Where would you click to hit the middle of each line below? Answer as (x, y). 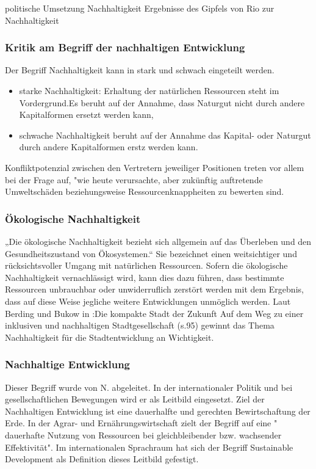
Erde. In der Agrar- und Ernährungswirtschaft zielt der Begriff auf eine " (141, 423)
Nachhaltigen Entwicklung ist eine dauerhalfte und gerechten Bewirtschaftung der (158, 411)
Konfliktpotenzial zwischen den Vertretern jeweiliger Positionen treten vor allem (155, 167)
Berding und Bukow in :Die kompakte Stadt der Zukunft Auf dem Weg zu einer (154, 313)
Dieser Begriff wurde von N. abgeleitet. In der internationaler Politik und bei (149, 387)
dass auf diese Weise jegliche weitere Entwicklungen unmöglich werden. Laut (148, 301)
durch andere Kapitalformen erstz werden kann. (109, 147)
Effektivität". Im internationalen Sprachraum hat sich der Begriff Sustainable (149, 447)
